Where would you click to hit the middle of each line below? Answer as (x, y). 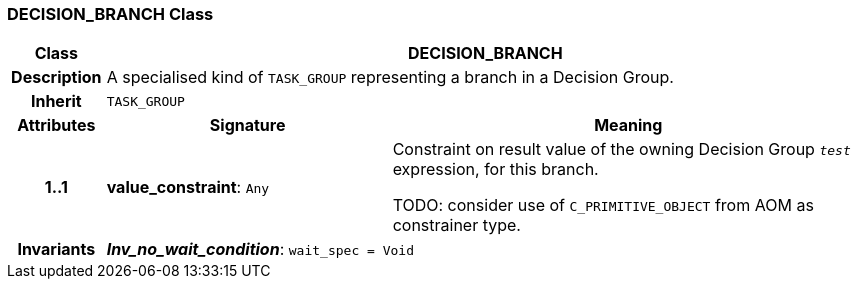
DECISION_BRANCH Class (110, 14)
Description (56, 77)
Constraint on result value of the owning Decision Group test (621, 149)
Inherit (56, 101)
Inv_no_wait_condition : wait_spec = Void (260, 249)
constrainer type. (456, 225)
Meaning (628, 125)
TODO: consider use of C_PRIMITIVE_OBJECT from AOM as (603, 205)
